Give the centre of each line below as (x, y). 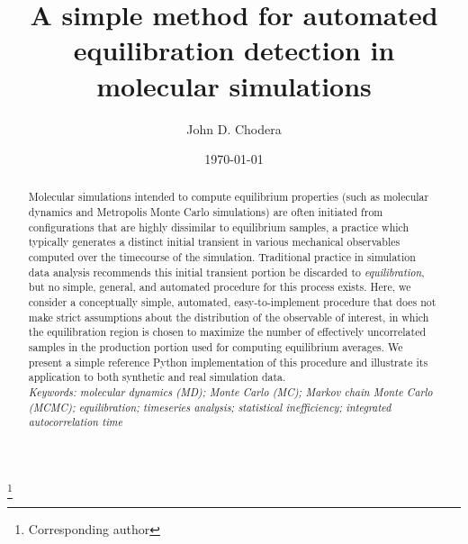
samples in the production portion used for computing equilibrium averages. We (216, 347)
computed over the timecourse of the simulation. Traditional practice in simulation (222, 257)
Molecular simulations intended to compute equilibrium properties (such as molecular (229, 197)
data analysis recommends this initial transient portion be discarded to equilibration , (226, 272)
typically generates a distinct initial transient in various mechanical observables (214, 242)
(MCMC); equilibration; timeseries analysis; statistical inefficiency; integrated (210, 407)
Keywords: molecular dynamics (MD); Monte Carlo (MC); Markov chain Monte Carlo (230, 392)
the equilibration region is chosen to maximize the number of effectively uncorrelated (227, 332)
